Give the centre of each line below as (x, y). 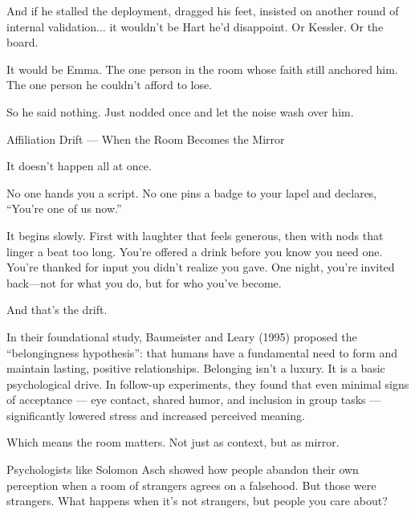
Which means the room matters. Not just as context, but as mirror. (173, 442)
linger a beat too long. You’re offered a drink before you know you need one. (195, 251)
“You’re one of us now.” (64, 208)
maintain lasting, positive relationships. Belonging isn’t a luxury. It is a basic (196, 368)
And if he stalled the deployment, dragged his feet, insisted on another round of (203, 10)
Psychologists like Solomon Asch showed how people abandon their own (183, 469)
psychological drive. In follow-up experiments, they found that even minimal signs (208, 383)
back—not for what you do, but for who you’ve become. (144, 282)
